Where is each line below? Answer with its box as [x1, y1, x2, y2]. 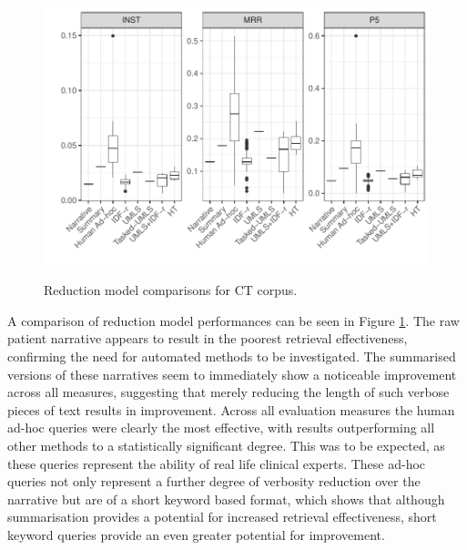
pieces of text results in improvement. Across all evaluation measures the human [7, 400, 455, 419]
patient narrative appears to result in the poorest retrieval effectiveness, [7, 329, 408, 348]
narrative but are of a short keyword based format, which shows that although [7, 489, 445, 508]
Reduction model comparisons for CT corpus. [44, 280, 298, 300]
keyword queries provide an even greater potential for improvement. [7, 525, 385, 544]
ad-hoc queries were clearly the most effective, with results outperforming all [7, 418, 435, 437]
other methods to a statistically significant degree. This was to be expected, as [7, 436, 445, 454]
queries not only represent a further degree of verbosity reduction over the [7, 472, 421, 491]
